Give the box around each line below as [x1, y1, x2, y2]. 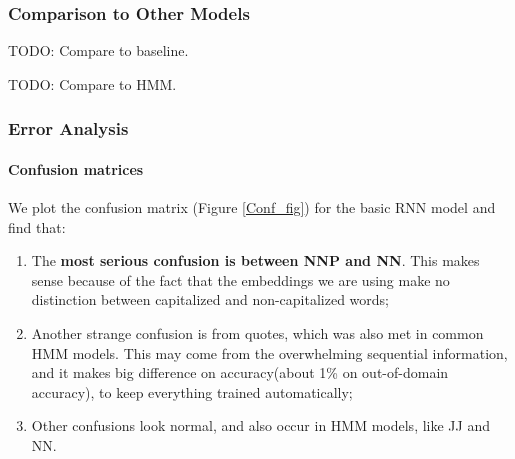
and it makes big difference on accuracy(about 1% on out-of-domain [31, 362, 449, 383]
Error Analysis [8, 116, 129, 141]
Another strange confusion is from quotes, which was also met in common [31, 323, 484, 344]
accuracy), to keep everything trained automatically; [31, 381, 353, 402]
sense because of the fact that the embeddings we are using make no [31, 269, 450, 290]
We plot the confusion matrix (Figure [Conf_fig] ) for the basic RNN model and [8, 197, 496, 218]
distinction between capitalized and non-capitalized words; [31, 289, 390, 310]
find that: [8, 216, 66, 237]
